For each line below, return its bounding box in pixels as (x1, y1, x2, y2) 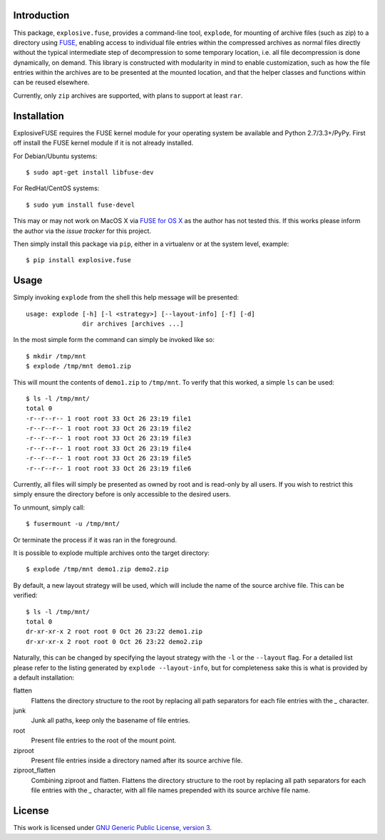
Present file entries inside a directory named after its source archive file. (31, 756, 243, 765)
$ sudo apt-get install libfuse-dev (26, 168, 154, 176)
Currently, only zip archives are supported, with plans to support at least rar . (13, 91, 243, 100)
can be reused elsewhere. (13, 78, 90, 87)
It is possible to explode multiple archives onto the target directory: (13, 549, 210, 557)
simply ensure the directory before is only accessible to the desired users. (13, 490, 231, 499)
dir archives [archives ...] (82, 319, 185, 328)
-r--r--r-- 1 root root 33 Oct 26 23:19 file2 (26, 425, 192, 432)
